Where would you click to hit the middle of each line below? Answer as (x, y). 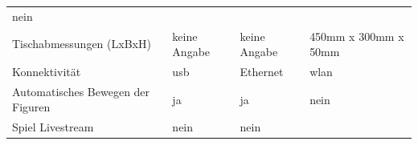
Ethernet (262, 72)
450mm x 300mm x (357, 36)
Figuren (31, 107)
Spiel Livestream (53, 127)
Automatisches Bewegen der (81, 91)
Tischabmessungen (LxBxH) (82, 44)
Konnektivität (47, 72)
